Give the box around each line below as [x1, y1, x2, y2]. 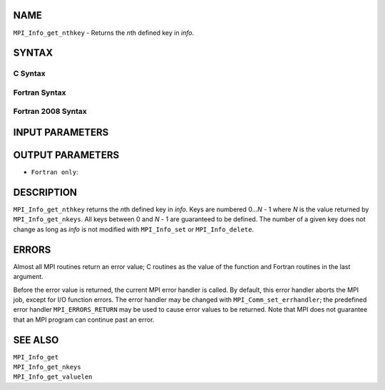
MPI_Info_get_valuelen [13, 373, 93, 381]
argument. [13, 273, 44, 281]
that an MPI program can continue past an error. [13, 315, 155, 324]
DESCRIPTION [13, 186, 78, 199]
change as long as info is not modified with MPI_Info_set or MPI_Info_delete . [13, 225, 255, 233]
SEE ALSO [13, 334, 59, 346]
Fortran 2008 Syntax [13, 107, 87, 117]
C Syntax [13, 68, 46, 78]
